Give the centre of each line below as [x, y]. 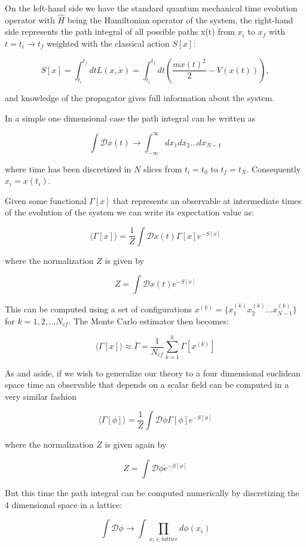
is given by [124, 260]
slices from [163, 168]
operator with [30, 19]
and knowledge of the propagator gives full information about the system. [140, 98]
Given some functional [46, 200]
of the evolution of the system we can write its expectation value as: [129, 212]
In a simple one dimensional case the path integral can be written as [130, 118]
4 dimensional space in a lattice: [64, 504]
